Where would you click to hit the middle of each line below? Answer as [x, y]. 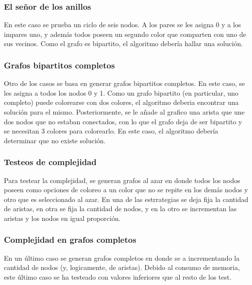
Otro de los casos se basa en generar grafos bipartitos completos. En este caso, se [125, 83]
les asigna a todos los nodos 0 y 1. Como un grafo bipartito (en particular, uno [121, 92]
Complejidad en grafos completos [70, 240]
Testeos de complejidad [50, 162]
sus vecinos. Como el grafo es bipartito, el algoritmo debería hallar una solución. [124, 43]
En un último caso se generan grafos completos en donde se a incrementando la [122, 258]
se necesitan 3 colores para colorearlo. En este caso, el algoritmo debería [111, 131]
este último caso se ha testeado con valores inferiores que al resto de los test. [118, 277]
